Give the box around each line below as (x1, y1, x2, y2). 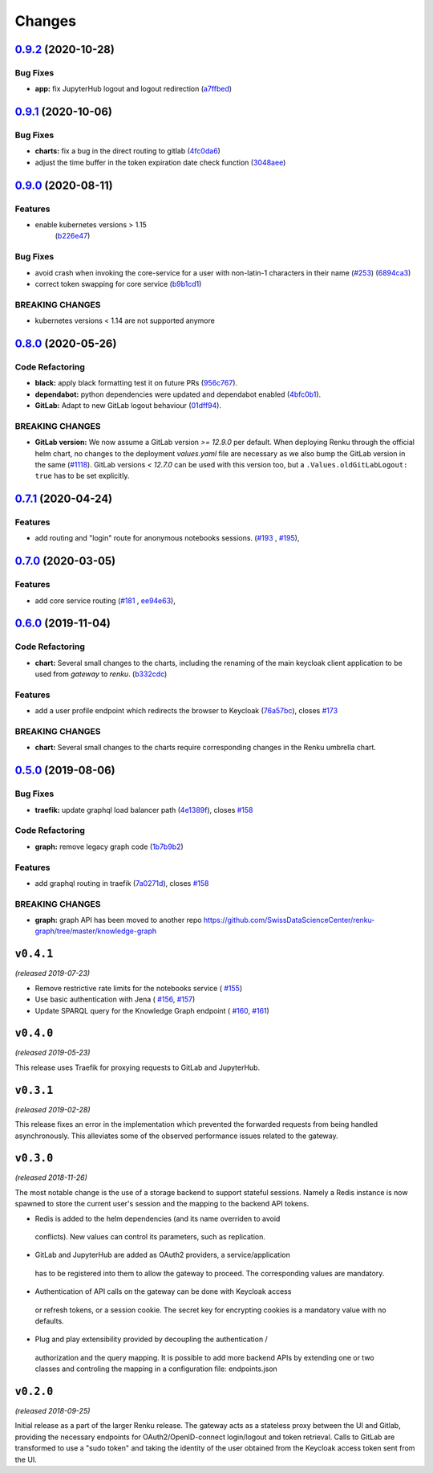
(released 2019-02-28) (14, 1104, 91, 1114)
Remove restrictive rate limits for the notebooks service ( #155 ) (34, 983, 243, 993)
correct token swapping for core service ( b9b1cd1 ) (34, 279, 202, 288)
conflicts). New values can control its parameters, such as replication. (34, 1231, 266, 1241)
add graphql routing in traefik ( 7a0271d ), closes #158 (34, 878, 209, 887)
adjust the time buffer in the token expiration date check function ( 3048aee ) (34, 157, 286, 167)
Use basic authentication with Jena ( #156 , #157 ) (34, 994, 196, 1004)
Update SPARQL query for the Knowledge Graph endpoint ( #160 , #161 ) (34, 1006, 270, 1015)
